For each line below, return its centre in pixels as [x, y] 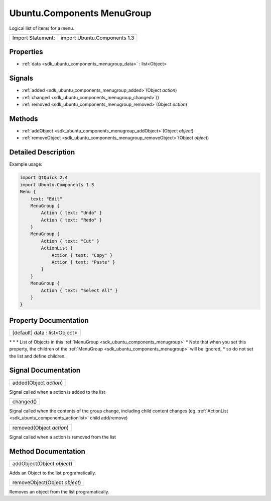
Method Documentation [47, 451]
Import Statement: [34, 38]
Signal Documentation [45, 370]
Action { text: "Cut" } [70, 241]
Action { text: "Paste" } [83, 262]
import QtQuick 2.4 [44, 178]
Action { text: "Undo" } [72, 213]
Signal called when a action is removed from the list [63, 437]
